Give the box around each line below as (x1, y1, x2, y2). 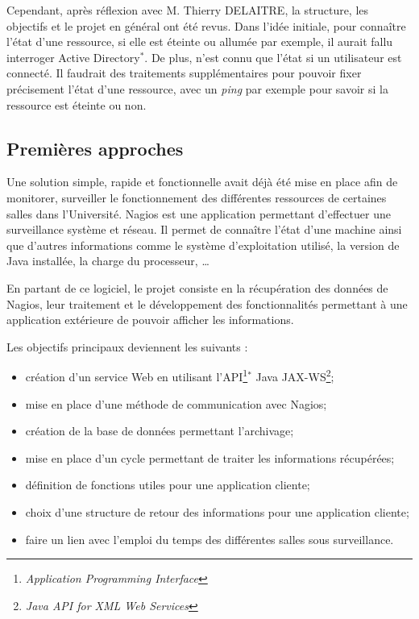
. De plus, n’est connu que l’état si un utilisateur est (144, 48, 402, 65)
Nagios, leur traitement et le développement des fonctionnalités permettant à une (6, 295, 408, 312)
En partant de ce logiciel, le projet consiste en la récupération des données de (6, 279, 388, 296)
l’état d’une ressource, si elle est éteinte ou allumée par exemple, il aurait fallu (6, 33, 393, 50)
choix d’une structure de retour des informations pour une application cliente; (25, 503, 409, 520)
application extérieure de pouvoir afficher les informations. (6, 311, 294, 328)
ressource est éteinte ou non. (6, 96, 147, 113)
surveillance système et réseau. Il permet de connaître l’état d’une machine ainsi (6, 221, 402, 238)
